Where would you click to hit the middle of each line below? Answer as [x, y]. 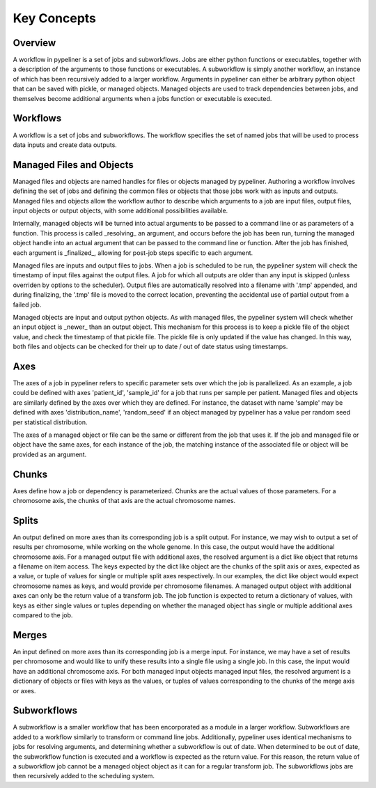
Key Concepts [55, 18]
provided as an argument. [50, 454]
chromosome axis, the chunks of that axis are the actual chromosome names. [124, 501]
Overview [34, 43]
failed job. [27, 304]
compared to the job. [43, 615]
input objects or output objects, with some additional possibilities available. [120, 210]
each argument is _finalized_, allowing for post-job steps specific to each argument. [133, 253]
